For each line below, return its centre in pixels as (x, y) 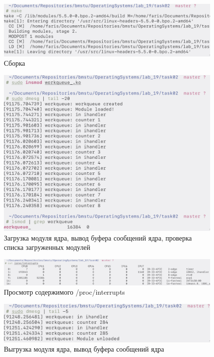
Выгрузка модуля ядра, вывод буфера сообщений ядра (84, 349)
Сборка (15, 63)
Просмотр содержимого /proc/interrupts (64, 292)
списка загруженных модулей (47, 247)
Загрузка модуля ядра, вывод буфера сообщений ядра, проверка (98, 237)
